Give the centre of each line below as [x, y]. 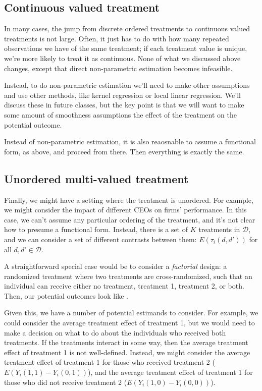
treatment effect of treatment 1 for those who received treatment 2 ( [110, 362]
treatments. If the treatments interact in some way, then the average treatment [126, 342]
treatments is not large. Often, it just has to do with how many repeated [117, 38]
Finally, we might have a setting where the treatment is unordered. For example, [129, 200]
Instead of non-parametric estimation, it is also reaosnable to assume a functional [130, 142]
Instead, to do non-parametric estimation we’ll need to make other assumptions [127, 85]
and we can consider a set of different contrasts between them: [100, 239]
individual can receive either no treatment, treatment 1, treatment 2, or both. [124, 286]
